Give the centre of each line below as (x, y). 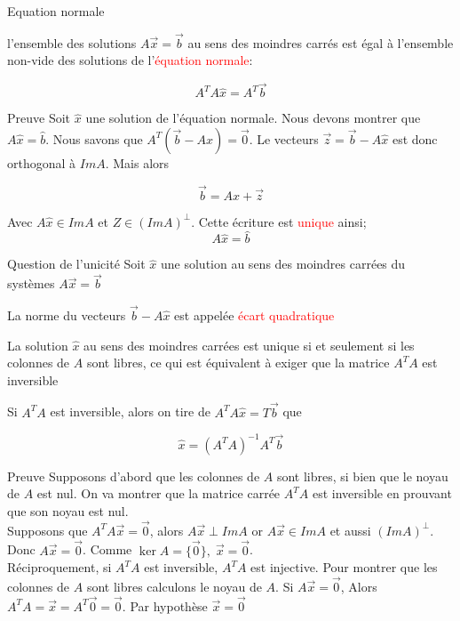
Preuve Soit (39, 118)
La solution (38, 345)
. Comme (107, 549)
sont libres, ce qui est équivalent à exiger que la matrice (238, 363)
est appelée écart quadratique (254, 315)
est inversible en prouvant (382, 493)
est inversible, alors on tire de (130, 411)
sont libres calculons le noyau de (174, 586)
